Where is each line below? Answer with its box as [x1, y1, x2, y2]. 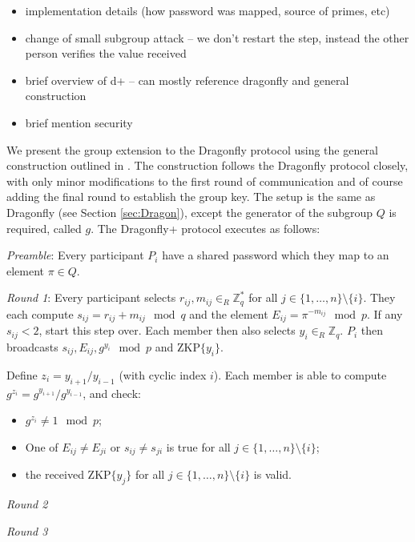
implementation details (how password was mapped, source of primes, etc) [25, 2, 390, 18]
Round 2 [6, 496, 48, 512]
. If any [366, 305, 403, 322]
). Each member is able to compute [213, 366, 387, 383]
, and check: [83, 384, 141, 401]
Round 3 [6, 522, 48, 539]
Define [6, 366, 38, 383]
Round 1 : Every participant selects [6, 289, 176, 306]
